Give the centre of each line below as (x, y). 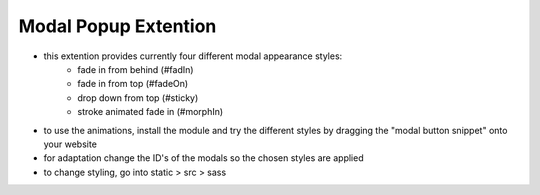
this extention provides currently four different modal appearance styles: (193, 56)
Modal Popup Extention (117, 26)
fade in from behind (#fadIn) (135, 69)
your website (70, 144)
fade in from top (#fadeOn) (133, 84)
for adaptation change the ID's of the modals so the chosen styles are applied (203, 158)
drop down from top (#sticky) (138, 97)
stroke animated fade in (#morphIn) (150, 112)
